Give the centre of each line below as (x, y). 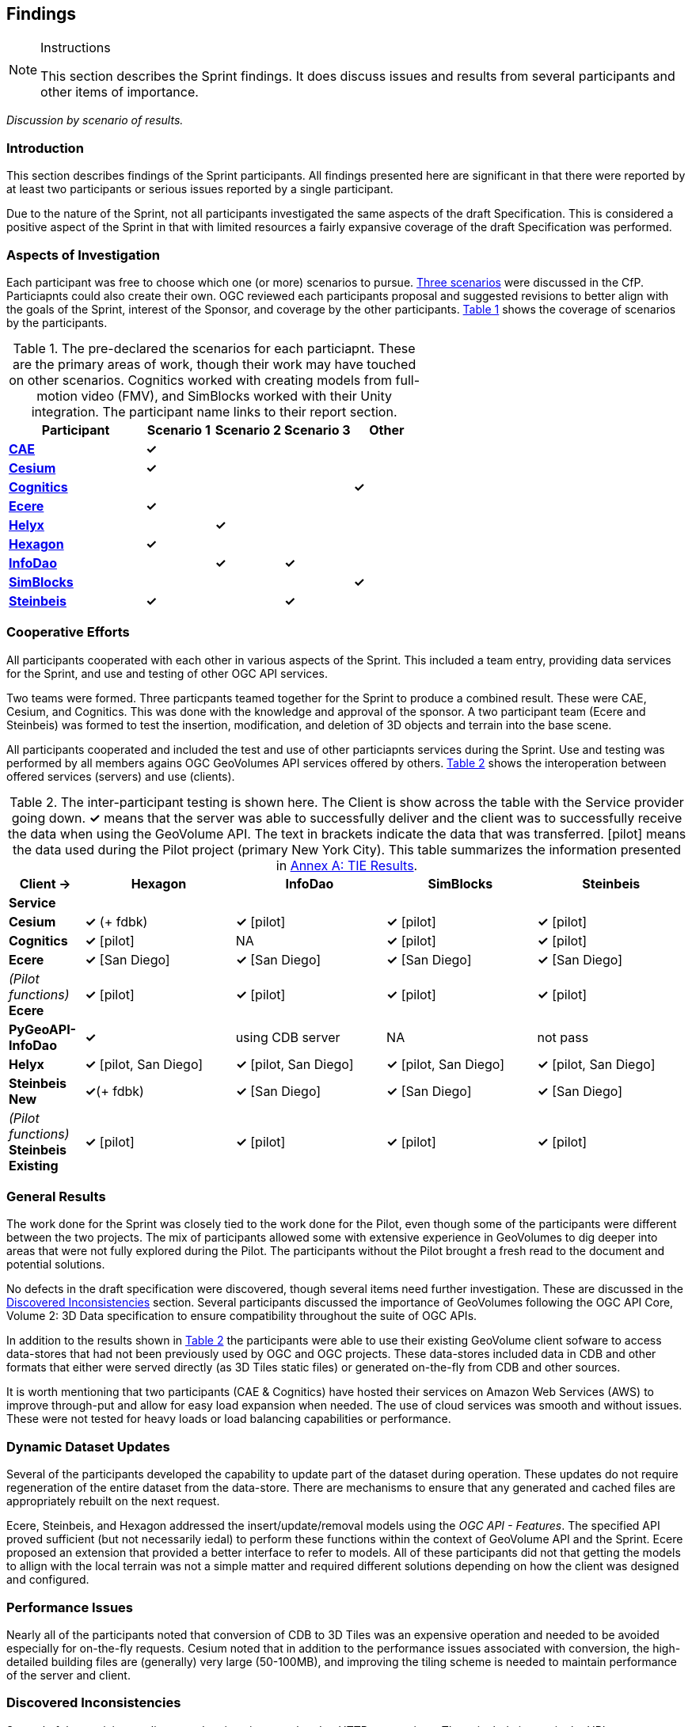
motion (57, 396)
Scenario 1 (179, 430)
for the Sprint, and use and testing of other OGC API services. (167, 673)
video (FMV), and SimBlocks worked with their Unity (237, 396)
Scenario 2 (248, 430)
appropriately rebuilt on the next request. (113, 1501)
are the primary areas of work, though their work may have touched (215, 364)
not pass (563, 1037)
